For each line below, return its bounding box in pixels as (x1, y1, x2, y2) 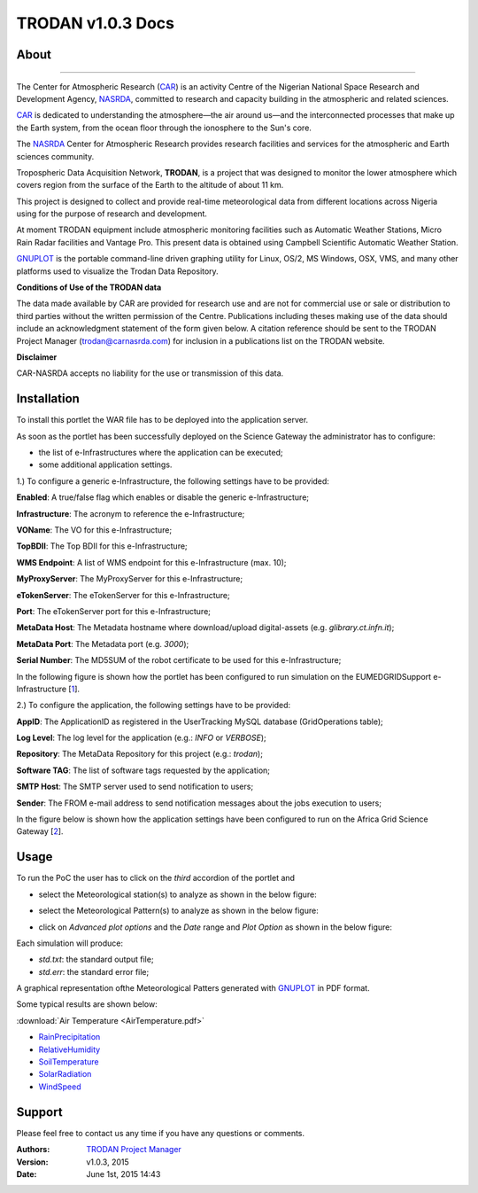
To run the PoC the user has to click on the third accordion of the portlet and (16, 873, 296, 884)
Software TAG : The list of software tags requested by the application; (16, 765, 270, 776)
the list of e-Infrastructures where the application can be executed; (38, 448, 283, 458)
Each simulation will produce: (16, 938, 124, 948)
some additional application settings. (38, 459, 173, 470)
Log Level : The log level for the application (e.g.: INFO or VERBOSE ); (16, 732, 266, 744)
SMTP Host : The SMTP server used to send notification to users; (16, 781, 254, 792)
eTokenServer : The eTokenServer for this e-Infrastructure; (16, 589, 230, 600)
